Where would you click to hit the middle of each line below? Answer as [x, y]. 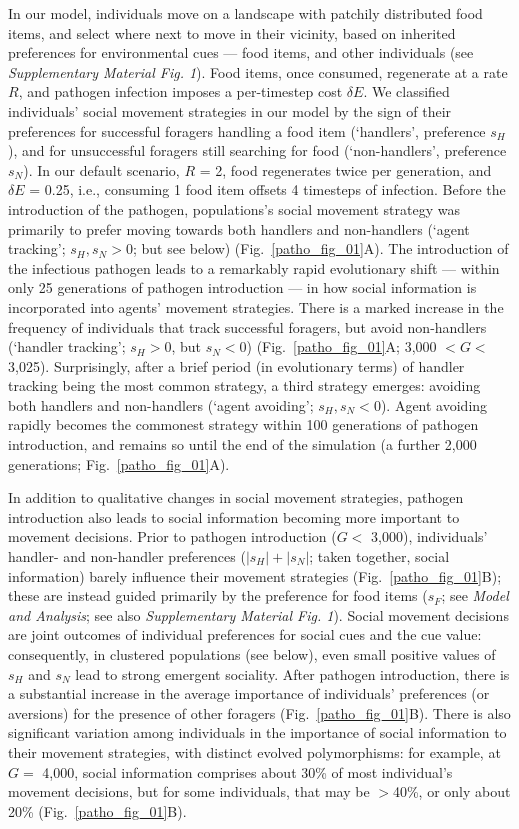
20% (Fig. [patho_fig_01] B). [97, 810]
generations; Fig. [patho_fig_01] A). [119, 463]
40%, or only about [451, 791]
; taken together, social [379, 556]
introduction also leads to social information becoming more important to [234, 516]
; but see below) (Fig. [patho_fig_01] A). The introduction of [320, 248]
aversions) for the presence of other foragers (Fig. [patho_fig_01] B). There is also [259, 712]
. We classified [406, 91]
